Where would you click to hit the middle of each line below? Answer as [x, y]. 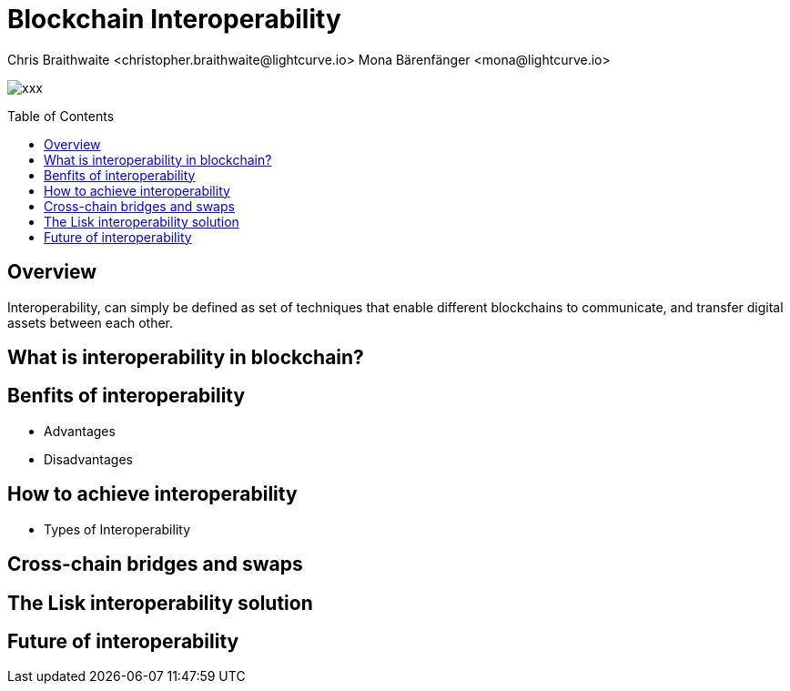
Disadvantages [88, 459]
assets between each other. [91, 322]
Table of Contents [61, 116]
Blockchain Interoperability [174, 19]
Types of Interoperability [117, 529]
